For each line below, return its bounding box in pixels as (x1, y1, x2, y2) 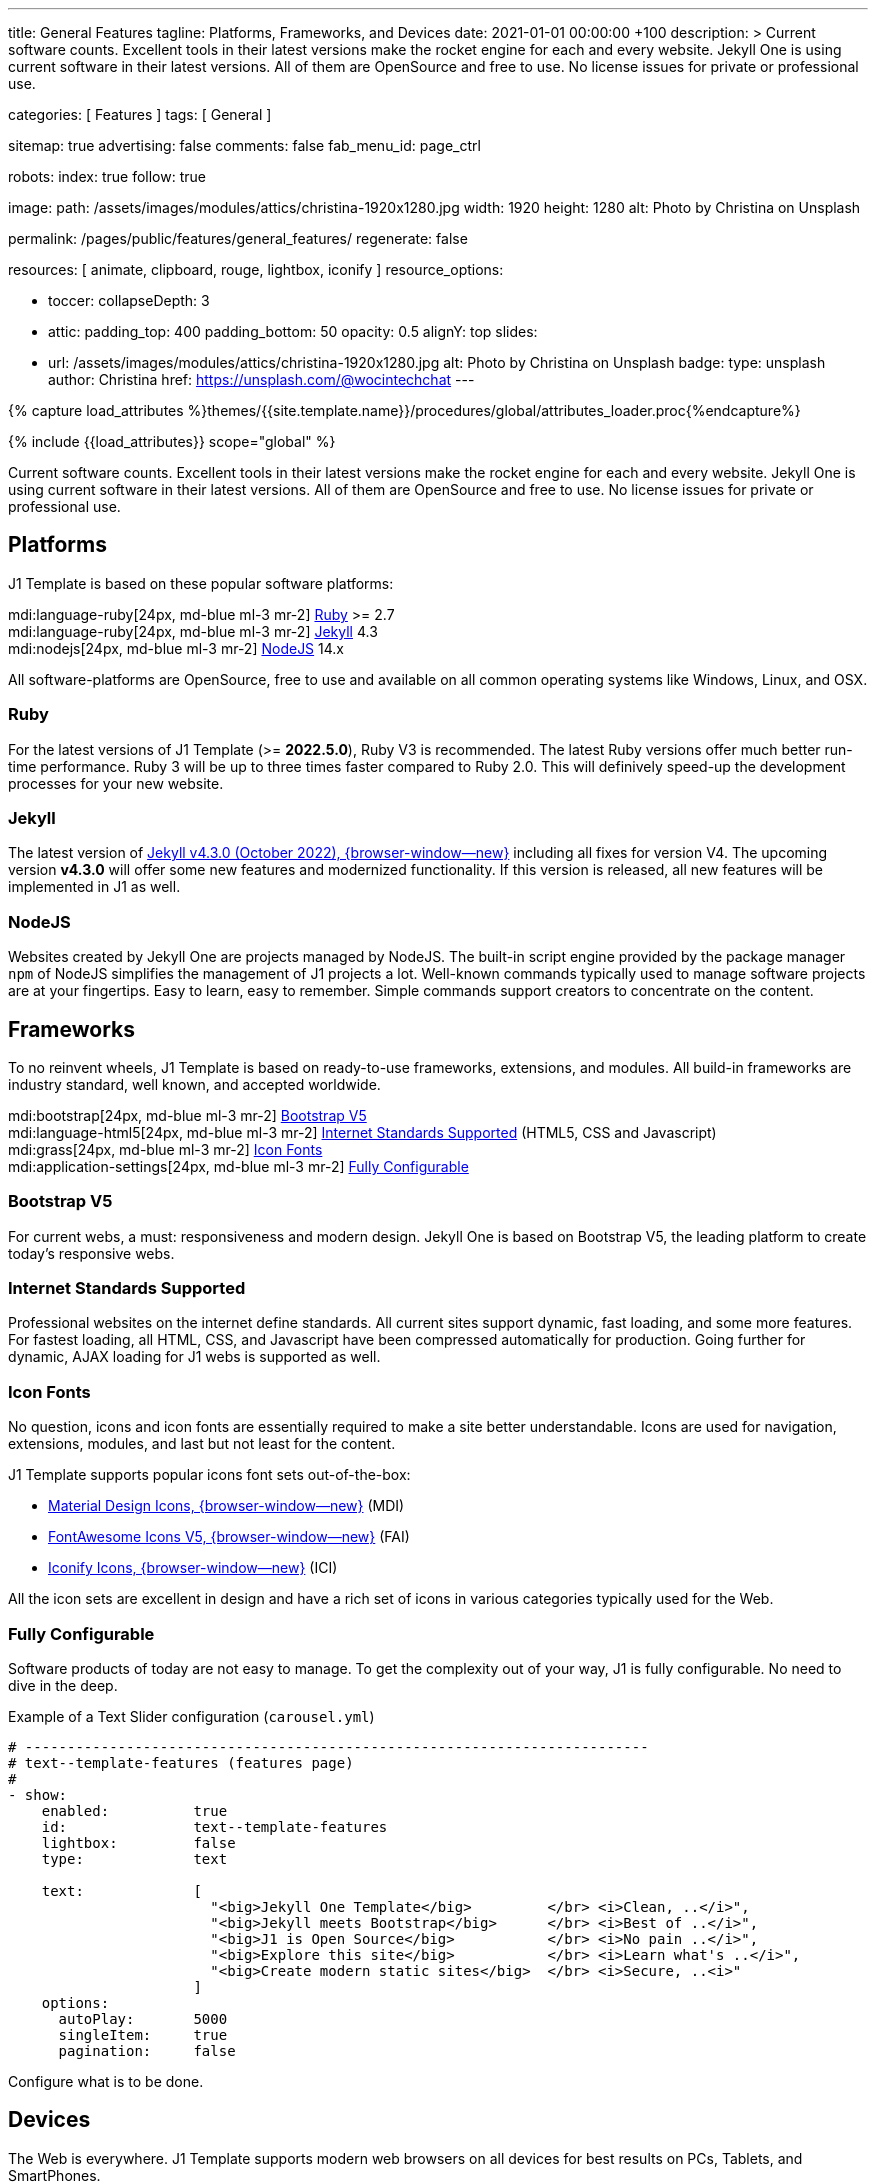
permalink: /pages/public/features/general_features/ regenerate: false (8, 230, 468, 247)
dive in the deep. (8, 1676, 118, 1694)
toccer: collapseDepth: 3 (48, 292, 210, 309)
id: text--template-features (41, 1818, 388, 1835)
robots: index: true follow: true (8, 168, 206, 185)
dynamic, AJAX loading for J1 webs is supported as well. (8, 1348, 381, 1366)
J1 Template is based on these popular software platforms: (8, 574, 394, 592)
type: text (41, 1850, 228, 1867)
